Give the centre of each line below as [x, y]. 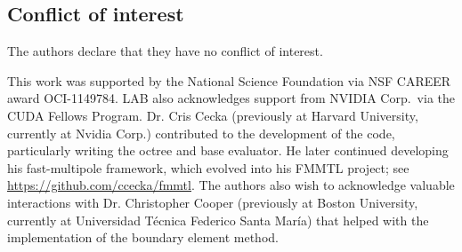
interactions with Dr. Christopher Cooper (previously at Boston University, [213, 202]
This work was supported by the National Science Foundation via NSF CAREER [229, 80]
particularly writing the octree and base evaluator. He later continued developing [228, 150]
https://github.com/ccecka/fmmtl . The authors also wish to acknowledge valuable [231, 185]
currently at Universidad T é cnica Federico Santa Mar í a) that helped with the [218, 220]
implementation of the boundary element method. [143, 237]
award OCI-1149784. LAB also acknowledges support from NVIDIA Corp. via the [231, 98]
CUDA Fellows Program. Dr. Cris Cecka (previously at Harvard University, [213, 115]
